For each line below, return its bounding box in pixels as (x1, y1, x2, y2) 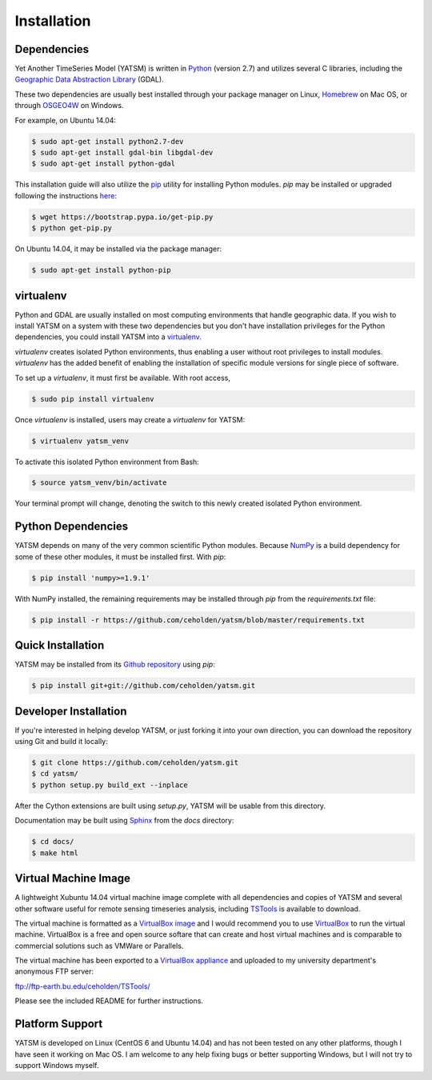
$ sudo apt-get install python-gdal (31, 159, 176, 168)
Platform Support (14, 1017, 103, 1031)
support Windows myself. (14, 1060, 99, 1070)
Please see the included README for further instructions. (14, 996, 204, 1006)
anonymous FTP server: (14, 966, 94, 976)
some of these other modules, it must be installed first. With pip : (14, 552, 226, 562)
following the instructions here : (14, 190, 118, 200)
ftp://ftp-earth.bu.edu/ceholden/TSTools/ (14, 981, 151, 991)
